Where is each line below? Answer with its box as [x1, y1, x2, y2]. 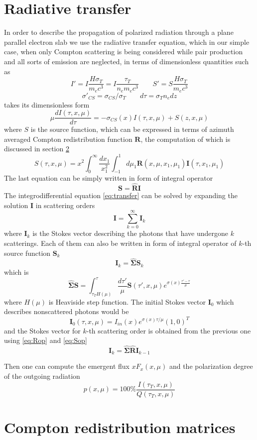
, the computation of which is [140, 133, 231, 144]
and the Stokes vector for [4, 325, 81, 335]
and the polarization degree [169, 361, 253, 371]
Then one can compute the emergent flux [4, 361, 130, 371]
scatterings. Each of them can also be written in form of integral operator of [4, 238, 237, 248]
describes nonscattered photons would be [4, 306, 129, 317]
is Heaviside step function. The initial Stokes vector [48, 296, 206, 307]
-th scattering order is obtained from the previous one [86, 325, 251, 335]
